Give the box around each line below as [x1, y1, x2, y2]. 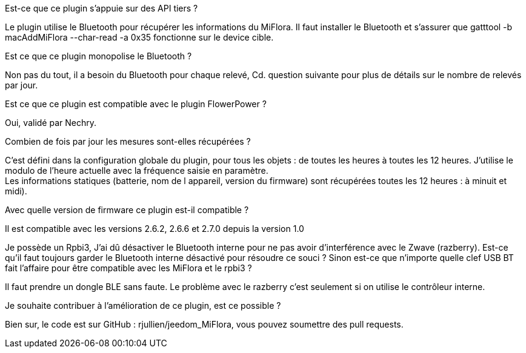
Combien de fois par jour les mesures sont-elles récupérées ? [5, 136, 251, 147]
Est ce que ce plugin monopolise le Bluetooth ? [5, 51, 192, 61]
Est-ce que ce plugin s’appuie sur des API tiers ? [5, 3, 198, 13]
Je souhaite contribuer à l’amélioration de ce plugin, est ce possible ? [5, 300, 281, 311]
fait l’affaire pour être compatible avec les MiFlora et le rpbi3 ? [5, 263, 252, 273]
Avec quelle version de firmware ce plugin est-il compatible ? [5, 205, 249, 215]
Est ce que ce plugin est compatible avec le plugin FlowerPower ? [5, 99, 267, 109]
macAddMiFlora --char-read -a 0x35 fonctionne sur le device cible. [5, 32, 274, 42]
